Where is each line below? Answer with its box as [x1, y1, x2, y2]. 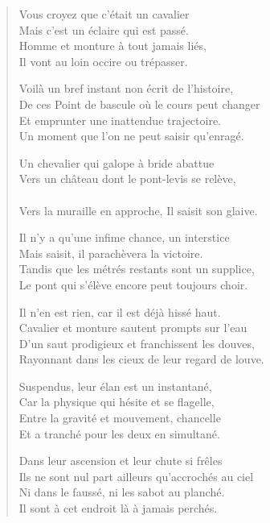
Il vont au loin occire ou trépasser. [18, 52, 188, 69]
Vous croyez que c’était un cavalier [18, 6, 190, 22]
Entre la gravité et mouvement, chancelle [18, 409, 221, 426]
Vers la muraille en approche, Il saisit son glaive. [18, 201, 258, 218]
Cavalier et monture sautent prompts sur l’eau [18, 319, 247, 336]
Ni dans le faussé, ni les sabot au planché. [18, 484, 225, 500]
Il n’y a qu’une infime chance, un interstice [18, 229, 230, 246]
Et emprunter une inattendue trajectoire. [18, 111, 222, 128]
